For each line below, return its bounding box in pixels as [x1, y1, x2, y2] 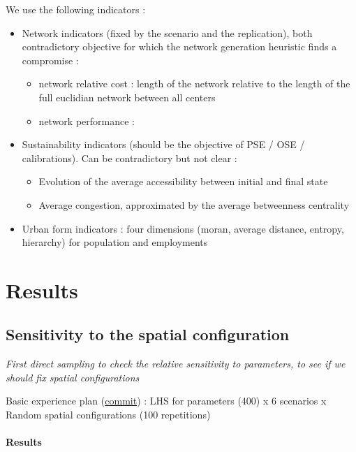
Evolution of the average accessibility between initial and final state [38, 174, 328, 189]
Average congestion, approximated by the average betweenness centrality [38, 197, 350, 212]
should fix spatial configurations [6, 370, 140, 384]
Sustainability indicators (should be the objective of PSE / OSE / [22, 137, 305, 152]
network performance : [38, 113, 135, 128]
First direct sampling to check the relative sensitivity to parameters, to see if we [6, 356, 346, 371]
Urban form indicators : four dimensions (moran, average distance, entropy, [22, 221, 344, 235]
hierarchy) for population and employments [22, 235, 208, 249]
